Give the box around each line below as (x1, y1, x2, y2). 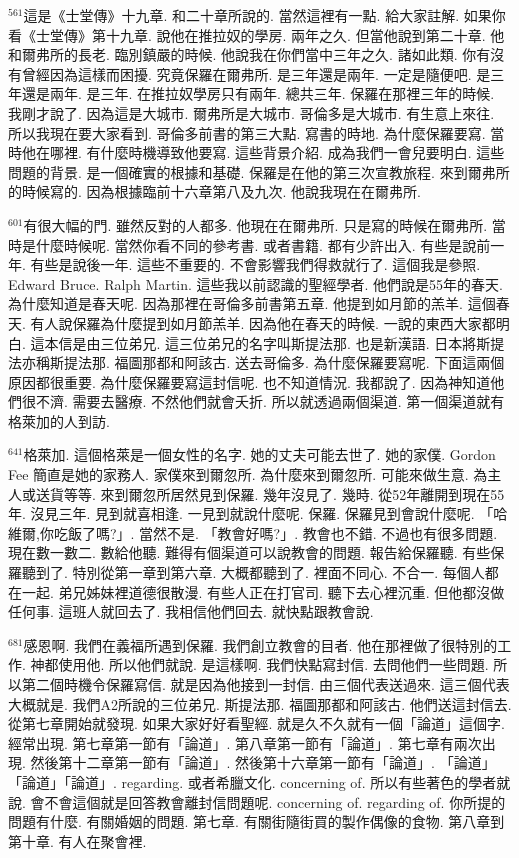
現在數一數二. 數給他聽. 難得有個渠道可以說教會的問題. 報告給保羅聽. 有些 (8, 542, 491, 563)
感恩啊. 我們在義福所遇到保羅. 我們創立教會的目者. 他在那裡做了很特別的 (23, 634, 498, 655)
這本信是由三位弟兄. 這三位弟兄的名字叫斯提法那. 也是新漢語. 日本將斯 (30, 332, 491, 353)
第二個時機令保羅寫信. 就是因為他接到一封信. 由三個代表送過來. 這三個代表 (21, 674, 510, 694)
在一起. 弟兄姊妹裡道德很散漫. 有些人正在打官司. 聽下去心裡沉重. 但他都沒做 (8, 581, 505, 602)
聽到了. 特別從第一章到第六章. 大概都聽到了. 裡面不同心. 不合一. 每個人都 (21, 562, 499, 583)
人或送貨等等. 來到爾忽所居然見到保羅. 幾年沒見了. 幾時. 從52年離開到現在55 (8, 483, 505, 504)
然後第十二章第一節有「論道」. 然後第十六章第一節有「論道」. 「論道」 (30, 752, 496, 773)
